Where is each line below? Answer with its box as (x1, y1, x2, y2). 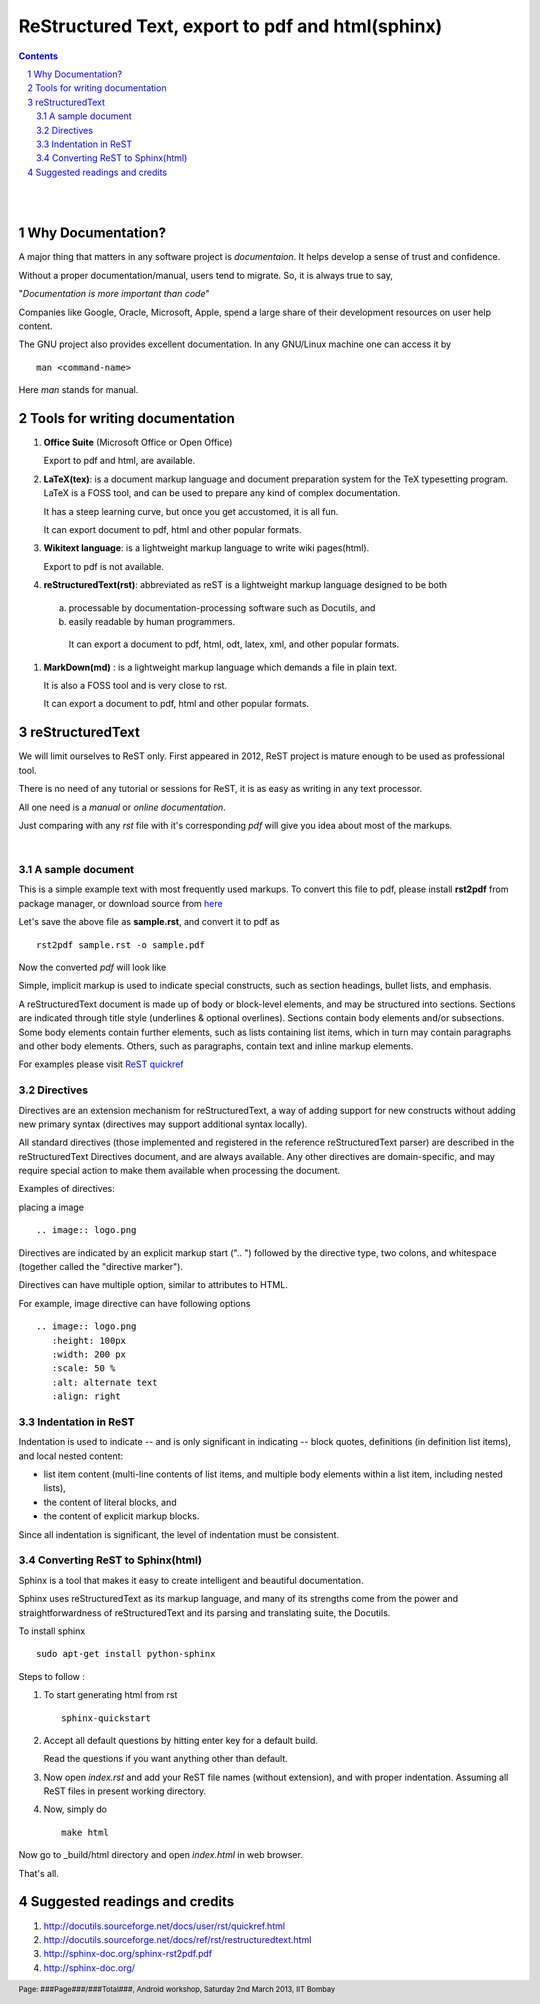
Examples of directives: (18, 1183, 115, 1195)
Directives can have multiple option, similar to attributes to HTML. (18, 1279, 289, 1291)
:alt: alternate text (51, 1376, 158, 1388)
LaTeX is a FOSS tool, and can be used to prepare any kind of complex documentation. (43, 487, 401, 499)
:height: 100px (51, 1335, 127, 1346)
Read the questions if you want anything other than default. (43, 1753, 289, 1765)
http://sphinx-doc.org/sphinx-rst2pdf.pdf (43, 1948, 213, 1960)
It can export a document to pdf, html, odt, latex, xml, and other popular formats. (68, 638, 400, 650)
